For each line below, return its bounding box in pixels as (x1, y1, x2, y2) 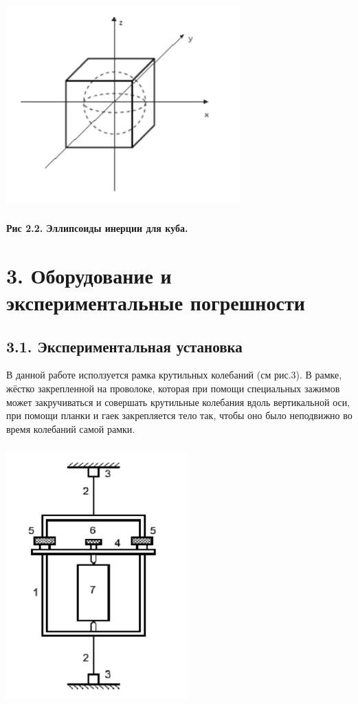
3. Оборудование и (6, 261, 172, 289)
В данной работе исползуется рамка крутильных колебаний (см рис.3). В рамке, (6, 367, 342, 382)
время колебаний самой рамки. (6, 421, 135, 436)
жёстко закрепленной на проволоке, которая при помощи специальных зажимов (6, 381, 340, 395)
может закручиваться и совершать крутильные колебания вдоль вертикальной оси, (6, 394, 350, 409)
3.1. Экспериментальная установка (6, 335, 243, 356)
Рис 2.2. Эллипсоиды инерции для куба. (6, 220, 188, 235)
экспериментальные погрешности (6, 288, 305, 316)
